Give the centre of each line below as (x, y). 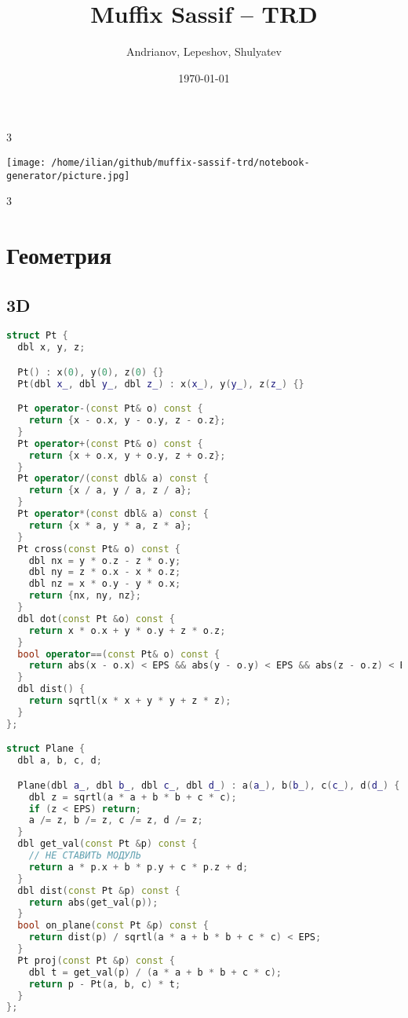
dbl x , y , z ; (51, 348)
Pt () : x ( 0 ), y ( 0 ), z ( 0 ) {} (91, 372)
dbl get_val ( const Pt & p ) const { (107, 844)
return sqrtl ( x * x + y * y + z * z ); (130, 701)
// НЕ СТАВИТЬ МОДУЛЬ (85, 856)
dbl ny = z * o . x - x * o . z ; (105, 572)
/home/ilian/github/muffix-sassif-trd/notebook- (180, 162)
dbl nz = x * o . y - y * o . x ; (105, 584)
